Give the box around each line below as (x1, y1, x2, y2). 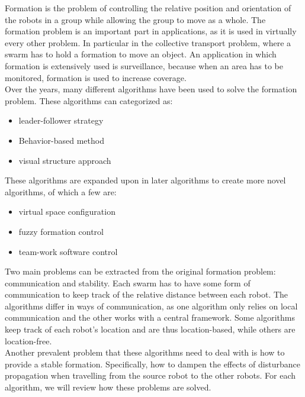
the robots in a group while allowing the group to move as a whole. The (5, 13, 266, 25)
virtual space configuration (18, 205, 115, 218)
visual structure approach (18, 154, 111, 166)
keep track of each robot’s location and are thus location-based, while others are (5, 323, 296, 335)
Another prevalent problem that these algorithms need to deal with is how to (5, 346, 285, 359)
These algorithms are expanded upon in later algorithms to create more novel (5, 174, 286, 186)
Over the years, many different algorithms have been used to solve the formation (5, 83, 297, 95)
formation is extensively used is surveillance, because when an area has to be (5, 59, 284, 72)
